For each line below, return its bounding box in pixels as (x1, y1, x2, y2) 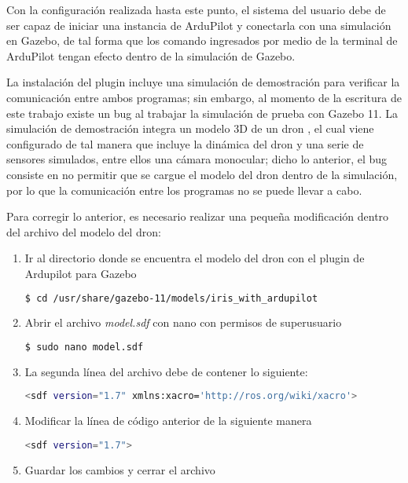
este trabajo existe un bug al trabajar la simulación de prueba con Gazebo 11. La (6, 104, 399, 121)
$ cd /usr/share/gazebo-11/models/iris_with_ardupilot (24, 292, 318, 304)
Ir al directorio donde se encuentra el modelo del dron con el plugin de (24, 250, 365, 266)
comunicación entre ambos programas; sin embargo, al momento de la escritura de (6, 89, 402, 105)
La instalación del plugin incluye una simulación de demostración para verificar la (6, 74, 400, 90)
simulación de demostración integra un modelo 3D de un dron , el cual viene (6, 120, 374, 137)
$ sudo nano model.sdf (24, 341, 144, 353)
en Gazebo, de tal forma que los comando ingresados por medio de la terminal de (6, 32, 398, 49)
